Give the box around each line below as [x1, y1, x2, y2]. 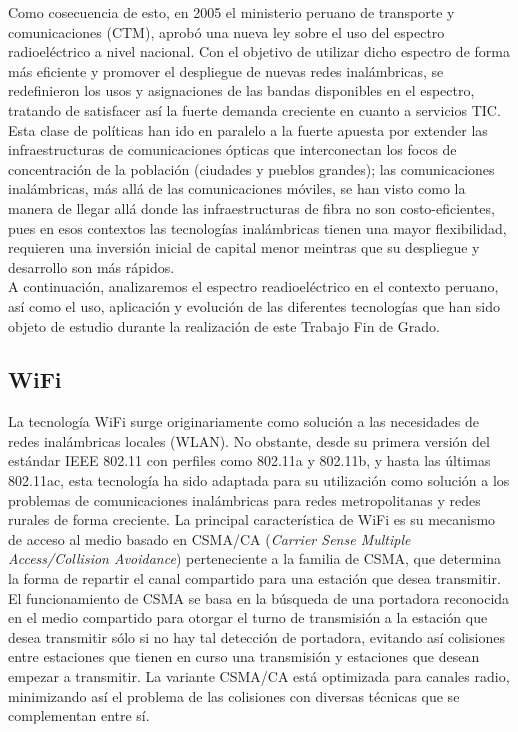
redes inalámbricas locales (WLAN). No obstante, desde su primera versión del [8, 430, 490, 451]
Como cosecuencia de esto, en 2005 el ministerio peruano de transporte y [8, 2, 455, 22]
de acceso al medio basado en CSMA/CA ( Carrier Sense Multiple [8, 528, 411, 549]
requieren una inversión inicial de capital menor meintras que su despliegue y [8, 237, 480, 258]
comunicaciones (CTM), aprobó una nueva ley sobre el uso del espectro [8, 21, 445, 42]
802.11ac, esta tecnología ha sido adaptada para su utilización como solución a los [8, 470, 510, 491]
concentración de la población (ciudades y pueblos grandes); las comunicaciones [8, 158, 495, 179]
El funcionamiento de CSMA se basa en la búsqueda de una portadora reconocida [8, 587, 510, 608]
